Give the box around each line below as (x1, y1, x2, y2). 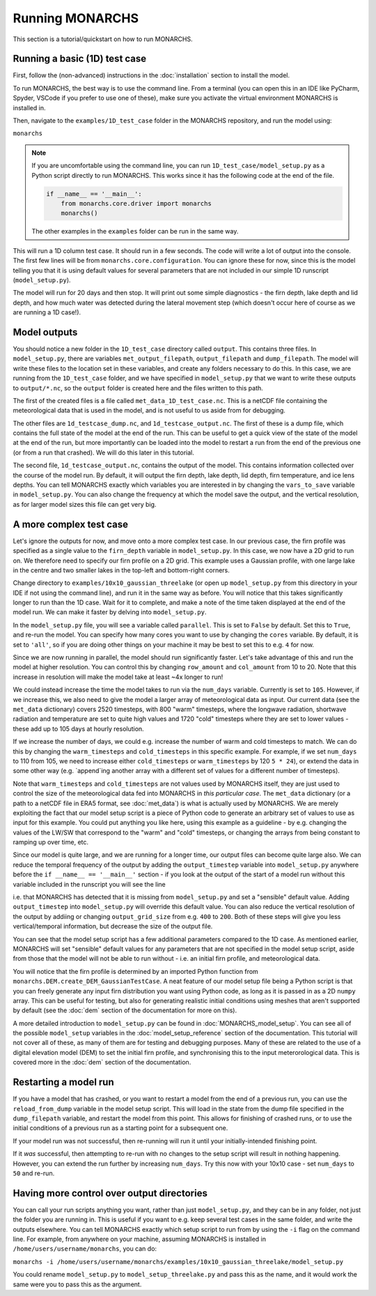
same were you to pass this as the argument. (13, 1280, 142, 1288)
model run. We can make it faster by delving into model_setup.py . (13, 608, 207, 616)
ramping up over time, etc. (13, 838, 89, 846)
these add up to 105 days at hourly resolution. (13, 724, 144, 733)
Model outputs (13, 326, 78, 338)
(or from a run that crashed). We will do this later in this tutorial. (13, 448, 195, 457)
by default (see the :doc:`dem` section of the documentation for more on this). (13, 1006, 237, 1014)
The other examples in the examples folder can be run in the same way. (31, 227, 239, 236)
